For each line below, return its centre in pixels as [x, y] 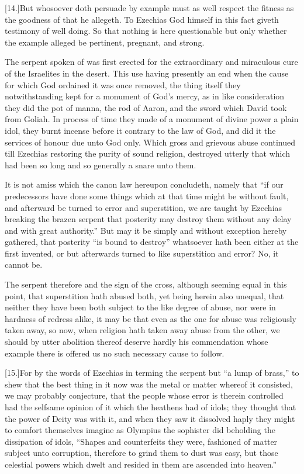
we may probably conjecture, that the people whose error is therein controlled [144, 395]
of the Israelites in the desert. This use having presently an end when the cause [147, 73]
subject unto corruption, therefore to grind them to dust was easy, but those [141, 453]
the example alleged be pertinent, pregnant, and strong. [105, 42]
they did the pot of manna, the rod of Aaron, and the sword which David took [146, 107]
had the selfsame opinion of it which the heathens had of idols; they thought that [151, 407]
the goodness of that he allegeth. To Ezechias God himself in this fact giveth [142, 19]
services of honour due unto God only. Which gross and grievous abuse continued [150, 142]
